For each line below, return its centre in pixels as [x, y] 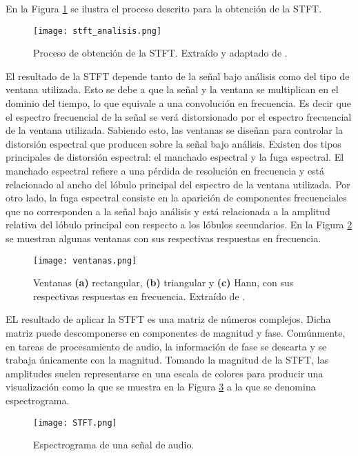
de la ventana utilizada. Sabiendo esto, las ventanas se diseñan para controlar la [175, 130]
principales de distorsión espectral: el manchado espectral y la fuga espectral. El [175, 157]
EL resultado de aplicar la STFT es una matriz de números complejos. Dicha [168, 319]
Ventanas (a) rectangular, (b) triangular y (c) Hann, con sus [163, 282]
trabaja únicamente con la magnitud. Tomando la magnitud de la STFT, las [167, 360]
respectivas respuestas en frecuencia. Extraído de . [139, 296]
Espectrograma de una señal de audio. [114, 445]
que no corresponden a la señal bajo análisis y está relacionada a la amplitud [168, 211]
